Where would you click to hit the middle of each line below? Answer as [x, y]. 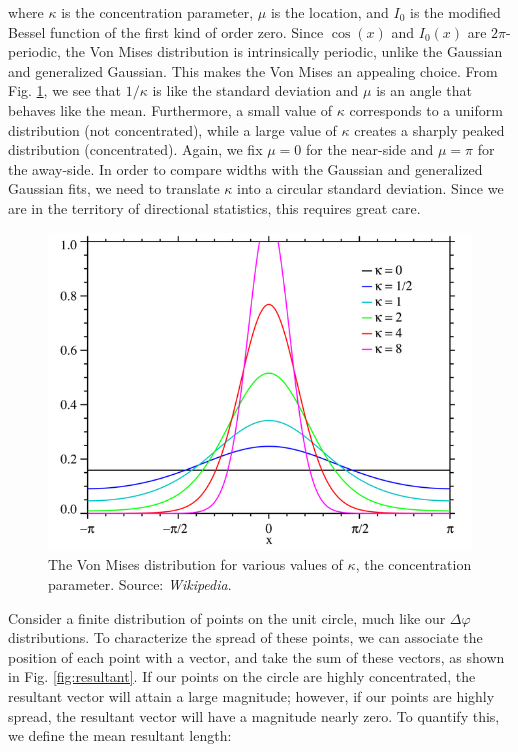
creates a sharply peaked [429, 129]
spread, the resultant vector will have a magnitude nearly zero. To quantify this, [254, 715]
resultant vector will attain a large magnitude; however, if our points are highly [251, 696]
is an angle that [424, 90]
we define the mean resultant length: [120, 735]
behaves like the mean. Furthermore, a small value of [170, 109]
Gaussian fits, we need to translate [114, 188]
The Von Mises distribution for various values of [195, 564]
